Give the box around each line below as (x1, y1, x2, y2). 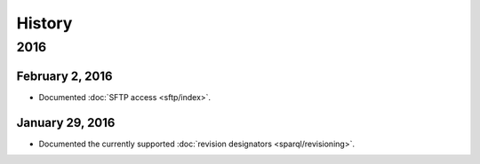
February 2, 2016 (16, 68, 113, 83)
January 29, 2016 (16, 115, 116, 130)
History (16, 13, 73, 33)
